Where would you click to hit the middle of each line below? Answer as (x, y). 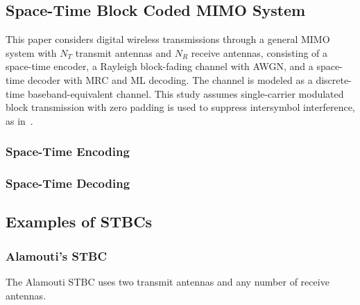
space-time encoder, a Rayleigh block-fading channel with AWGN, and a (160, 66)
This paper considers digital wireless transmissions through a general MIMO (168, 39)
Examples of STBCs (79, 221)
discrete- (334, 79)
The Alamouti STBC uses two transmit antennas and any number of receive (168, 282)
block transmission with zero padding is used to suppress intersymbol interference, (180, 107)
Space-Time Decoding (68, 183)
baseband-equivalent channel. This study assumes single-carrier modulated (186, 93)
